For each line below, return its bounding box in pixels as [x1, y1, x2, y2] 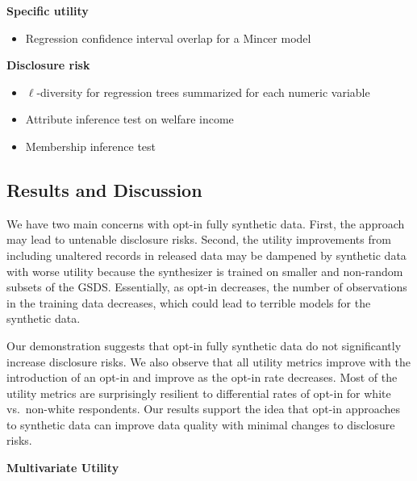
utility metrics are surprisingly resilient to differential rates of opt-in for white [6, 384, 391, 401]
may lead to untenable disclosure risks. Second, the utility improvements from [6, 231, 391, 248]
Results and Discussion [6, 177, 202, 202]
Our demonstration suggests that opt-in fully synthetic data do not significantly [6, 337, 402, 353]
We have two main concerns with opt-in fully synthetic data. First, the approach [6, 215, 405, 232]
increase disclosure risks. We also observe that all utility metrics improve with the [6, 353, 411, 370]
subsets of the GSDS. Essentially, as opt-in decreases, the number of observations [6, 278, 407, 295]
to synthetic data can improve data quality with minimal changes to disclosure [6, 416, 395, 433]
